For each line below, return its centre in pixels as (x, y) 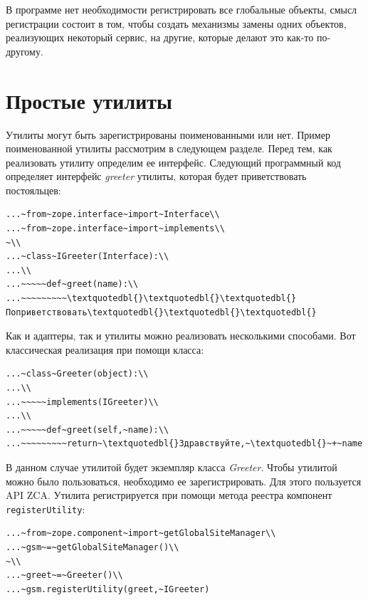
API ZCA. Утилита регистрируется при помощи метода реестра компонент (169, 495)
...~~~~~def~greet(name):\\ (72, 284)
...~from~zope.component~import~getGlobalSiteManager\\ (141, 533)
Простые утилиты (89, 100)
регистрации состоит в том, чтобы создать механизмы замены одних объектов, (176, 23)
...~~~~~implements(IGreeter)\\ (82, 402)
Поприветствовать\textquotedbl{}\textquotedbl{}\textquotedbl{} (161, 312)
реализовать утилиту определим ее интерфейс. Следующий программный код (173, 162)
